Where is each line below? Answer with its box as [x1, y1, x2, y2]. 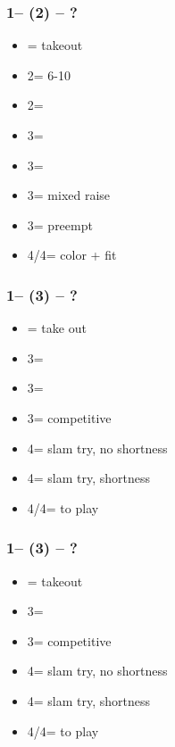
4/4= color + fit [27, 245, 117, 264]
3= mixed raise [27, 186, 111, 204]
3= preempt [27, 215, 93, 234]
